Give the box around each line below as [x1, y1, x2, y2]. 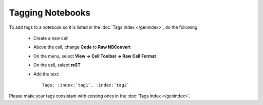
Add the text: [33, 71, 59, 77]
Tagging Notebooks [9, 7, 91, 18]
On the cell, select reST [33, 62, 81, 68]
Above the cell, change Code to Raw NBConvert [33, 44, 131, 50]
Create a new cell [33, 35, 69, 41]
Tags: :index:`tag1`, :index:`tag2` [42, 82, 130, 87]
